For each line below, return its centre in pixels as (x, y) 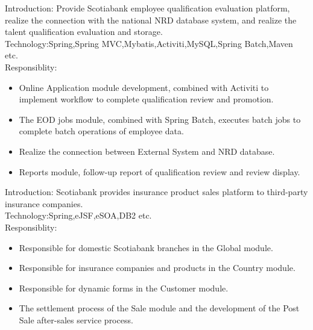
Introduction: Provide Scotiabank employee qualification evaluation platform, (147, 8)
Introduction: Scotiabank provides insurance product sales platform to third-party (156, 192)
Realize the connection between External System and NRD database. (147, 151)
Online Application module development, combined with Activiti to (144, 87)
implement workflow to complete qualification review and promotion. (146, 99)
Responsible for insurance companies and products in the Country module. (157, 268)
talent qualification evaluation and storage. (84, 32)
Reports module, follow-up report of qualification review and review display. (160, 171)
